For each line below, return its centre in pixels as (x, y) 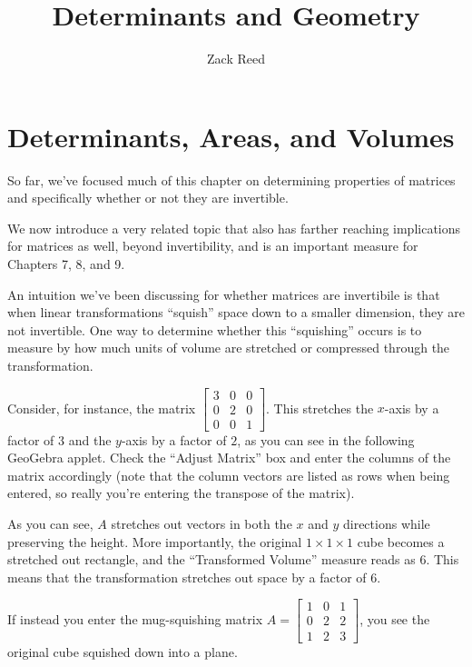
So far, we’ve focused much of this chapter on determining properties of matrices (231, 179)
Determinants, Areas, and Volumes (231, 136)
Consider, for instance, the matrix (102, 408)
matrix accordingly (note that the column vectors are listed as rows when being (229, 475)
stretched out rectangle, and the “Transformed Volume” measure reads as (211, 559)
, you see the (395, 618)
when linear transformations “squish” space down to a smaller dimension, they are (236, 312)
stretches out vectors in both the (202, 524)
